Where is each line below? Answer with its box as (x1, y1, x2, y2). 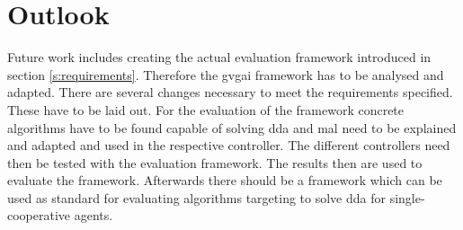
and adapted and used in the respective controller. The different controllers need (7, 136, 450, 155)
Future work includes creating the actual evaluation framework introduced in (7, 48, 432, 66)
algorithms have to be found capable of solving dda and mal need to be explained (7, 118, 457, 137)
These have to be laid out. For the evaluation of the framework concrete (7, 100, 405, 119)
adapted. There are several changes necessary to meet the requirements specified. (7, 83, 453, 102)
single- (389, 188, 425, 207)
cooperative (7, 206, 71, 225)
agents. (74, 206, 113, 225)
